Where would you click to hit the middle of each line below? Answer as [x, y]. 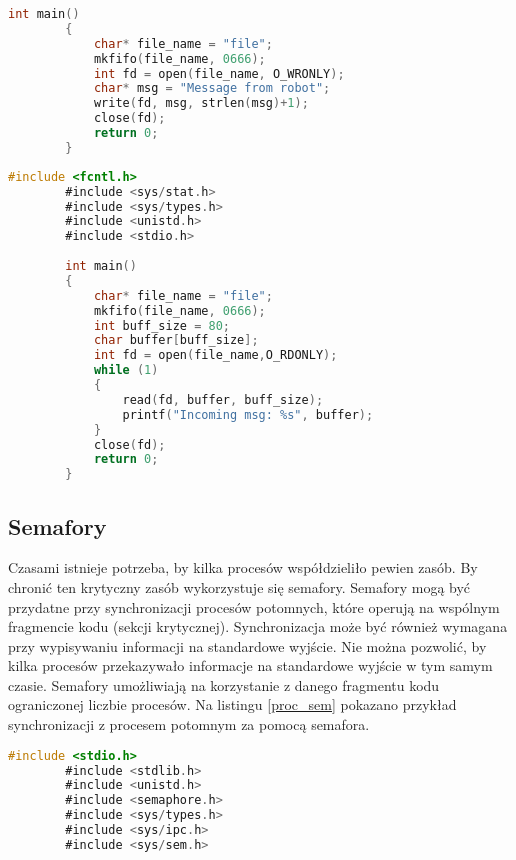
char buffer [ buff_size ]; [176, 340]
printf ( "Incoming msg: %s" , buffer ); [248, 414]
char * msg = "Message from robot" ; [212, 88]
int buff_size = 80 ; [161, 325]
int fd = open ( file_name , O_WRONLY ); [219, 73]
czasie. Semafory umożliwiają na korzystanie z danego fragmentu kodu [224, 684]
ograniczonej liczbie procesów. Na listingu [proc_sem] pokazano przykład [232, 704]
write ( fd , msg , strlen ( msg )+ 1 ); [201, 103]
